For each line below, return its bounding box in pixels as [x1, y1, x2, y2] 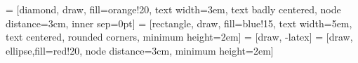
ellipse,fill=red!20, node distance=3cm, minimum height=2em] [6, 43, 274, 57]
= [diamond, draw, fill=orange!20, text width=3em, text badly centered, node [6, 2, 341, 16]
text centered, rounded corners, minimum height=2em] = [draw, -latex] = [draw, [6, 29, 353, 44]
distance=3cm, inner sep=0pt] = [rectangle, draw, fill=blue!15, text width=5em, [6, 15, 352, 30]
